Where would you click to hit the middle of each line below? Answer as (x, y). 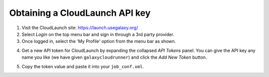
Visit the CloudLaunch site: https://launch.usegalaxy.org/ (80, 28)
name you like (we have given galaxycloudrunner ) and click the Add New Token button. (114, 57)
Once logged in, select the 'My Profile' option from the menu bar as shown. (99, 41)
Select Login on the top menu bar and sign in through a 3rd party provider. (98, 34)
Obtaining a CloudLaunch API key (80, 13)
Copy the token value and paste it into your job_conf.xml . (83, 66)
